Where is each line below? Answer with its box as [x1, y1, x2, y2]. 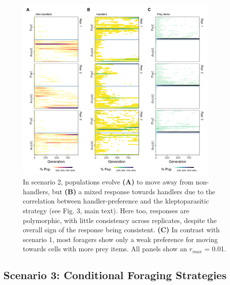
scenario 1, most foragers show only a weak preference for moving [23, 234, 218, 244]
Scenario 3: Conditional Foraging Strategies [3, 267, 227, 283]
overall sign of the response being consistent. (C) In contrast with [23, 224, 220, 235]
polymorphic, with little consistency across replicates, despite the [23, 215, 217, 225]
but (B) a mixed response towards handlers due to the [52, 186, 215, 196]
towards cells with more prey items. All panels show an [23, 244, 187, 254]
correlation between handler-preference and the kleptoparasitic [23, 196, 209, 206]
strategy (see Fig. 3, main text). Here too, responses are [23, 205, 190, 216]
